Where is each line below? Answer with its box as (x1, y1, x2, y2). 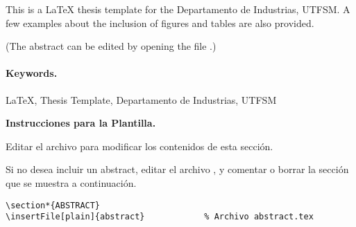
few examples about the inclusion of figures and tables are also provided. (6, 15, 314, 30)
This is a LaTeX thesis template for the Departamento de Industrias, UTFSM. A (6, 2, 350, 16)
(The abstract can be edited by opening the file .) (6, 39, 217, 53)
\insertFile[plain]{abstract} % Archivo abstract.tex (6, 212, 314, 222)
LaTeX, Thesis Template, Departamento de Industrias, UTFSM (6, 92, 277, 107)
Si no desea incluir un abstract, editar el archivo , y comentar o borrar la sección (6, 162, 349, 176)
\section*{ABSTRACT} (6, 200, 101, 210)
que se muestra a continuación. (6, 175, 137, 190)
